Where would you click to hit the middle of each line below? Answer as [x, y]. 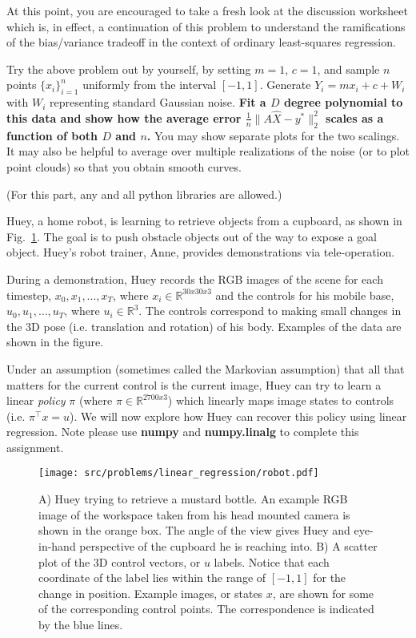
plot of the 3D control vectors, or [120, 561]
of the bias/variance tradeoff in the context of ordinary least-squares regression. [201, 42]
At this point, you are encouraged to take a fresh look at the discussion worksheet [207, 10]
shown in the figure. [55, 342]
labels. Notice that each [272, 561]
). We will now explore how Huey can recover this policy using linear [238, 416]
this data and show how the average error [124, 117]
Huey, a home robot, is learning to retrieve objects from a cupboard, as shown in [204, 221]
